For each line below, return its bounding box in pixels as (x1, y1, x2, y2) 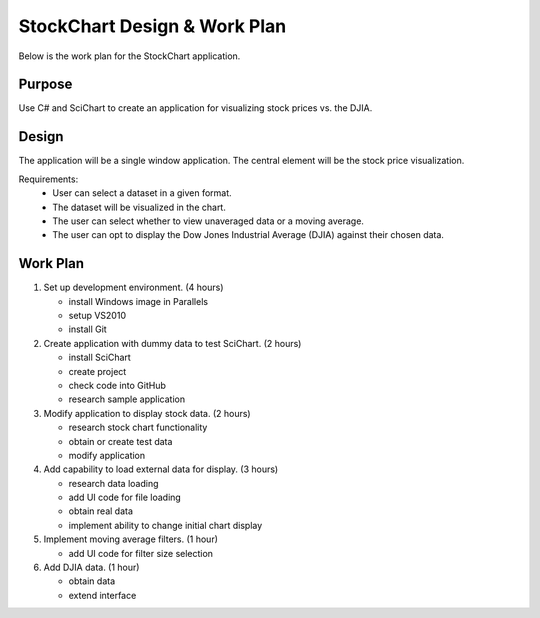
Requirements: (18, 173, 79, 185)
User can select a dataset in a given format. (52, 187, 232, 199)
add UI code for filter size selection (68, 547, 214, 559)
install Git (68, 323, 107, 335)
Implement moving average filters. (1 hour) (43, 533, 219, 545)
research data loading (68, 477, 159, 489)
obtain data (68, 575, 116, 587)
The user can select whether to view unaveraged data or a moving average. (52, 215, 365, 227)
